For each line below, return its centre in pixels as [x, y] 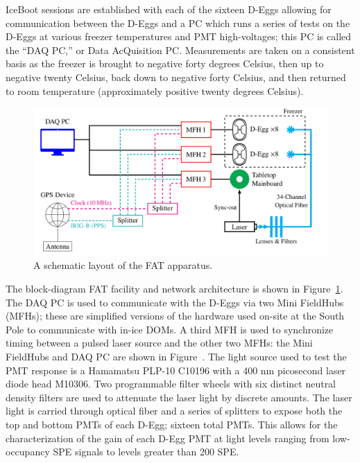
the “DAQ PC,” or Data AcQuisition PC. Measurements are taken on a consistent [180, 50]
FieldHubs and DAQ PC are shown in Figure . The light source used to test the [176, 356]
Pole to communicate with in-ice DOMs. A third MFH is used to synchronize [170, 329]
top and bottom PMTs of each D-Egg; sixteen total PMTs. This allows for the [172, 424]
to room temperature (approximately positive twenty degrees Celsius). [155, 90]
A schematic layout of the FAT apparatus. [123, 265]
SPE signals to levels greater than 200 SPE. [146, 452]
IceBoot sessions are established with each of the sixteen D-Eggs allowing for [169, 9]
